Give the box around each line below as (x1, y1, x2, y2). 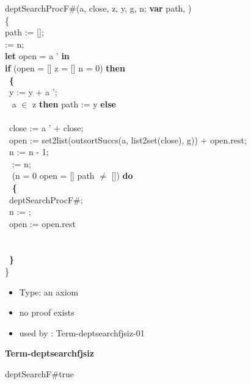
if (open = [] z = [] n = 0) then (5, 61, 125, 74)
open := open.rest (9, 217, 76, 230)
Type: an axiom (19, 285, 79, 298)
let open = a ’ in (5, 49, 70, 62)
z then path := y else (32, 97, 116, 110)
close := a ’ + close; (9, 121, 84, 134)
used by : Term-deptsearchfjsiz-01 (19, 326, 145, 339)
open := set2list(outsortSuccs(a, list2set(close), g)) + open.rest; (9, 133, 247, 146)
